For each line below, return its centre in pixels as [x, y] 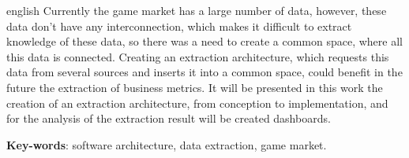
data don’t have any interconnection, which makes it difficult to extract [179, 26]
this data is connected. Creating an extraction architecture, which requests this [198, 56]
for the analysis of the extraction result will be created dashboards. [169, 118]
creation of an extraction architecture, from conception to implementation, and [197, 103]
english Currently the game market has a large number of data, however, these [197, 10]
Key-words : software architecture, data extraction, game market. [167, 144]
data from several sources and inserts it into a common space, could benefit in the [204, 72]
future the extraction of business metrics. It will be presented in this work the [195, 87]
